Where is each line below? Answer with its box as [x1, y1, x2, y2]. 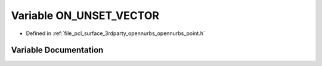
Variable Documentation [11, 45, 104, 55]
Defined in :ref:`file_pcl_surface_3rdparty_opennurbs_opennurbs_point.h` [26, 30, 205, 37]
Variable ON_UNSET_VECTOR [11, 9, 159, 22]
